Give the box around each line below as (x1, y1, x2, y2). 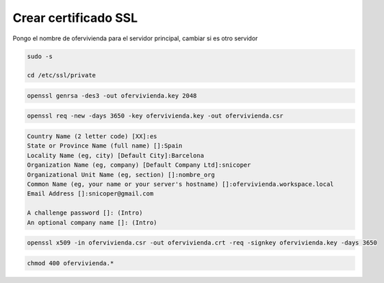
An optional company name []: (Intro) (27, 219, 157, 226)
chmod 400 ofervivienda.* (27, 259, 114, 267)
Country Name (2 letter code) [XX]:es (27, 133, 157, 140)
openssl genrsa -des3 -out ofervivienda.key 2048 (27, 92, 197, 99)
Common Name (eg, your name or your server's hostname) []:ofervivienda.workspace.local (27, 180, 335, 188)
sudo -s (27, 52, 53, 60)
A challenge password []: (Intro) (27, 209, 143, 217)
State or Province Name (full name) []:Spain (27, 142, 183, 150)
